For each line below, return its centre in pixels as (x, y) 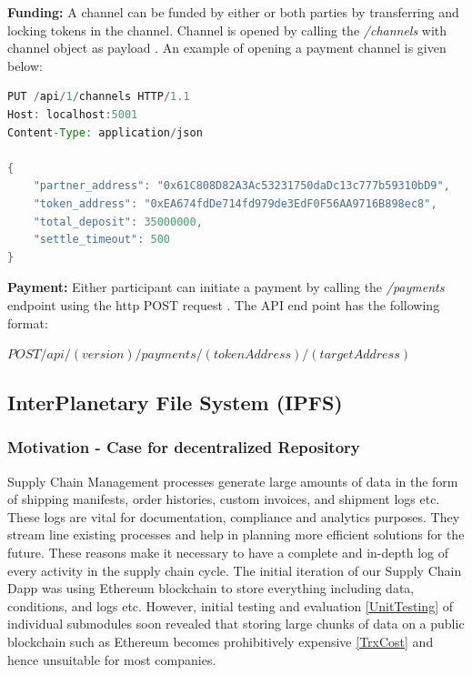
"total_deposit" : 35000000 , (118, 222)
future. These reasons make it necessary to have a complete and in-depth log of (228, 553)
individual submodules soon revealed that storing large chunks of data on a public (236, 624)
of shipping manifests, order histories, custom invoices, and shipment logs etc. (224, 499)
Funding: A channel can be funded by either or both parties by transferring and (233, 12)
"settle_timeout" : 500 (102, 240)
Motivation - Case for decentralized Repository (184, 447)
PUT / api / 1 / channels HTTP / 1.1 (99, 97)
